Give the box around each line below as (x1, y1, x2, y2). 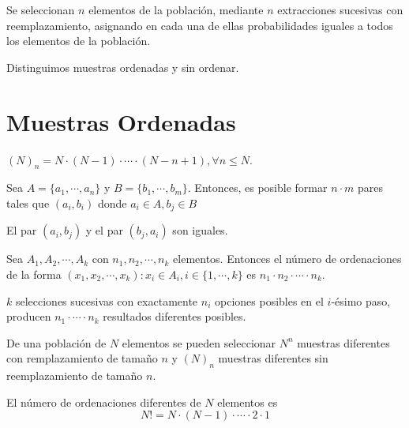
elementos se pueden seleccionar (122, 334, 276, 351)
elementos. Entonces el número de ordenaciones (173, 250, 402, 267)
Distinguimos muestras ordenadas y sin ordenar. (6, 58, 239, 75)
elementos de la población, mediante (88, 2, 264, 17)
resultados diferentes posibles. (103, 308, 246, 325)
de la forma (6, 265, 62, 282)
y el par (85, 222, 123, 238)
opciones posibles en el (215, 292, 324, 309)
